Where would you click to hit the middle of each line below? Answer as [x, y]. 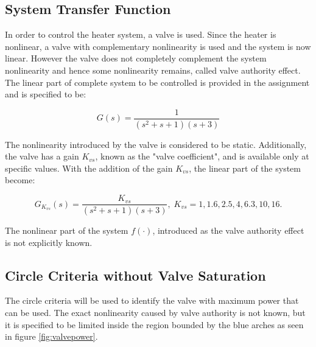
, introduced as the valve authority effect [228, 230]
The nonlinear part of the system [67, 230]
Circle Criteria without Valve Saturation [135, 275]
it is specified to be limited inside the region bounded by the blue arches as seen [154, 324]
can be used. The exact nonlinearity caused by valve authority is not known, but [155, 312]
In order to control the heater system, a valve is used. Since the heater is [141, 34]
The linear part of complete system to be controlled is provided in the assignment [157, 82]
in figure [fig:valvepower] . [51, 336]
